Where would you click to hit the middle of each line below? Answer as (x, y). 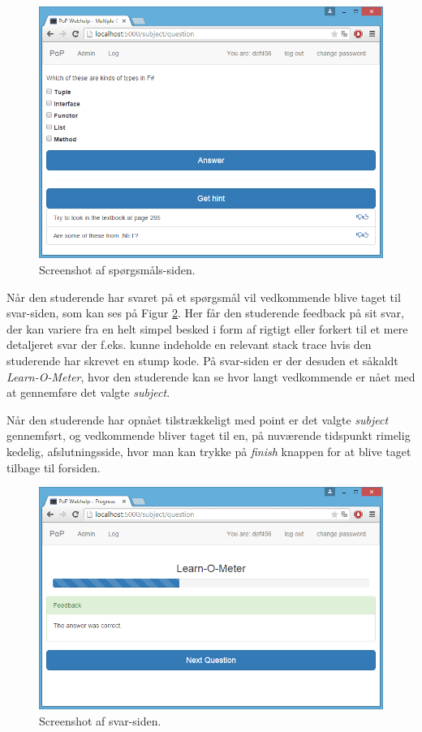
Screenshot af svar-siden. (100, 720)
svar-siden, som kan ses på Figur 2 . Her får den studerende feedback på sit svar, (205, 313)
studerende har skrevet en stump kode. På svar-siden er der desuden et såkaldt (202, 360)
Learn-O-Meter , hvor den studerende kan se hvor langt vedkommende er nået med (211, 376)
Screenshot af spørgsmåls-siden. (117, 270)
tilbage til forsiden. (54, 467)
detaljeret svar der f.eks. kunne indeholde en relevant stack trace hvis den (189, 344)
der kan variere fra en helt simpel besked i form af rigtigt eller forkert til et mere (207, 328)
